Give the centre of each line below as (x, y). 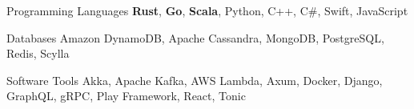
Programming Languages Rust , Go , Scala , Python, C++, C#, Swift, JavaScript (207, 10)
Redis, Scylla (38, 53)
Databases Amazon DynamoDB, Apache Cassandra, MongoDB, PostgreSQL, (195, 37)
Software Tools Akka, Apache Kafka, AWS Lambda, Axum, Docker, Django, (195, 80)
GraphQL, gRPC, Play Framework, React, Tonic (126, 96)
